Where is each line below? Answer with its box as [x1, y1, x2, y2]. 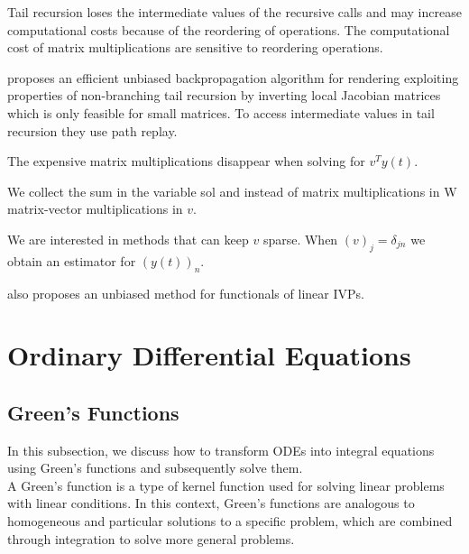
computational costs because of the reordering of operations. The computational [7, 20, 450, 39]
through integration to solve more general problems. [7, 529, 295, 548]
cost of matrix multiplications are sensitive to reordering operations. [7, 38, 383, 57]
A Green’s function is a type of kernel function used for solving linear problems [7, 476, 445, 494]
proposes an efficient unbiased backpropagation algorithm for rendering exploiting [7, 68, 459, 87]
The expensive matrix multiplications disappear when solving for [7, 152, 365, 171]
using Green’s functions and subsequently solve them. [7, 458, 303, 477]
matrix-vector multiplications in [7, 199, 183, 218]
